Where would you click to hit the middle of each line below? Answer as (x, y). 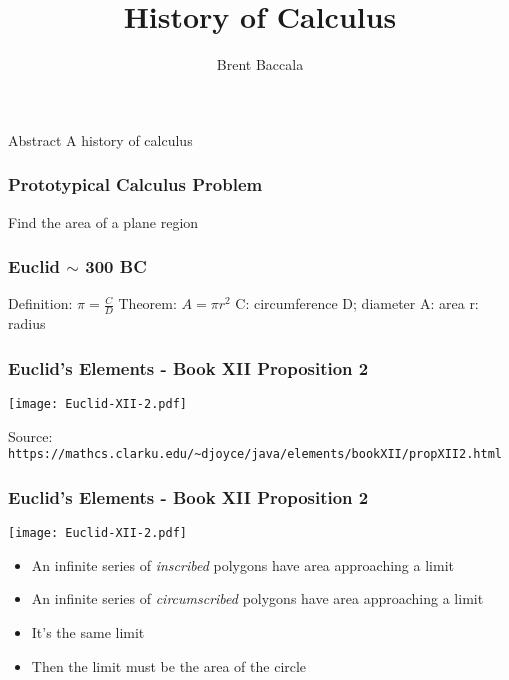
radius (27, 323)
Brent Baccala (260, 64)
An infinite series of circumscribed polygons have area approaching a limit (257, 598)
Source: (30, 435)
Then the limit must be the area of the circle (169, 665)
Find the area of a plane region (103, 221)
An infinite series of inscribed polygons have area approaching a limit (242, 564)
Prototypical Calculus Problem (135, 184)
